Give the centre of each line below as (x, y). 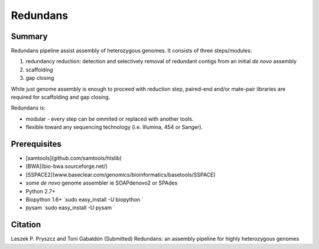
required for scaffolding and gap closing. (61, 97)
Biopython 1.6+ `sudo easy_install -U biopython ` (85, 200)
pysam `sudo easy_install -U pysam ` (70, 208)
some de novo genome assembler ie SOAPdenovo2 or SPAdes (102, 183)
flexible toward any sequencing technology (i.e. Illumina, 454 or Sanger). (114, 127)
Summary (29, 36)
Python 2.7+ (41, 191)
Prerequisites (36, 144)
